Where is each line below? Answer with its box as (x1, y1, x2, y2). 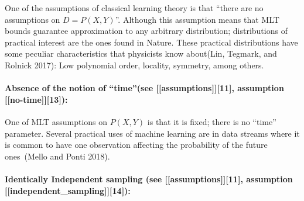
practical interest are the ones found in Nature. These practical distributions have (5, 36, 298, 48)
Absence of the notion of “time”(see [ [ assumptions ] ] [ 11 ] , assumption (5, 82, 284, 94)
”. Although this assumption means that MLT (115, 13, 279, 25)
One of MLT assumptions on (5, 115, 108, 127)
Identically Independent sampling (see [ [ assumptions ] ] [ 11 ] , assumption (5, 172, 293, 185)
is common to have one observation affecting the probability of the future (5, 138, 268, 151)
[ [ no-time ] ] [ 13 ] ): (5, 93, 68, 105)
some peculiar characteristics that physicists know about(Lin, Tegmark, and (5, 47, 277, 60)
